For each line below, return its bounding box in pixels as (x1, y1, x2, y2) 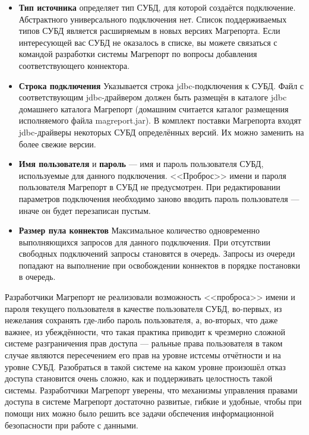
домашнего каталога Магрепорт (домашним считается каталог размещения (18, 102, 289, 115)
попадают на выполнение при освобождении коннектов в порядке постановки (18, 259, 300, 271)
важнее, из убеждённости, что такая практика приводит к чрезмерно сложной (5, 325, 286, 338)
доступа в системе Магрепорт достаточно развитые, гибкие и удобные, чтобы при (5, 395, 302, 408)
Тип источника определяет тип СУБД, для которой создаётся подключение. (18, 1, 296, 13)
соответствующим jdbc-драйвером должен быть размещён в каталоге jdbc (18, 91, 287, 103)
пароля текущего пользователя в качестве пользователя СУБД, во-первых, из (5, 302, 282, 314)
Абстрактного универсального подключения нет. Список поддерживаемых (18, 12, 287, 25)
